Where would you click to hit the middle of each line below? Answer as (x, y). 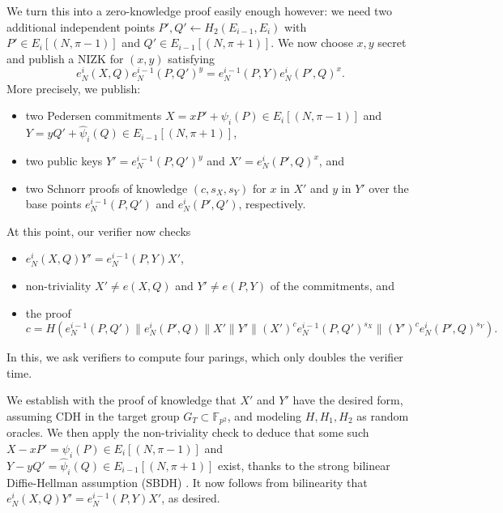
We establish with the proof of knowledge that (121, 400)
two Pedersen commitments (94, 115)
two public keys (64, 161)
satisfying (192, 58)
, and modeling (264, 415)
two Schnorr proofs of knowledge (107, 188)
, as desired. (191, 498)
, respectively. (272, 204)
